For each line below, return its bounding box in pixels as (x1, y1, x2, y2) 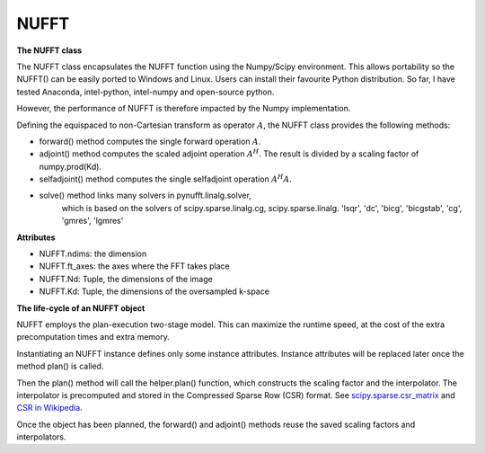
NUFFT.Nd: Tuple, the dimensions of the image (39, 273, 213, 284)
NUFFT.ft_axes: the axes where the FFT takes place (39, 261, 230, 271)
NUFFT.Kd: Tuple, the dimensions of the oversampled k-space (39, 286, 269, 297)
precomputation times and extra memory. (16, 332, 171, 342)
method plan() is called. (16, 360, 104, 372)
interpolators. (16, 431, 66, 442)
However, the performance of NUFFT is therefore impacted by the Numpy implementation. (16, 103, 351, 114)
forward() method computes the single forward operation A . (39, 136, 261, 147)
